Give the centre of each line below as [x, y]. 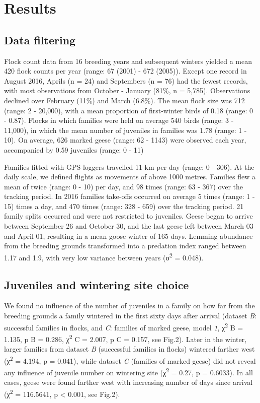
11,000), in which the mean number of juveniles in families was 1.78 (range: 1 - [125, 130]
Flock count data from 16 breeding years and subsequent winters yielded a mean [128, 61]
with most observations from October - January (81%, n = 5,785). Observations [127, 90]
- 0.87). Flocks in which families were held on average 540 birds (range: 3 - [119, 120]
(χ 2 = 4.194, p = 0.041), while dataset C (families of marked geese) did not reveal [130, 360]
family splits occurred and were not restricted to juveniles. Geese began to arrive [128, 216]
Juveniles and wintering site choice [97, 284]
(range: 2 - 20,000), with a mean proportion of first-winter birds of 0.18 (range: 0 [129, 110]
